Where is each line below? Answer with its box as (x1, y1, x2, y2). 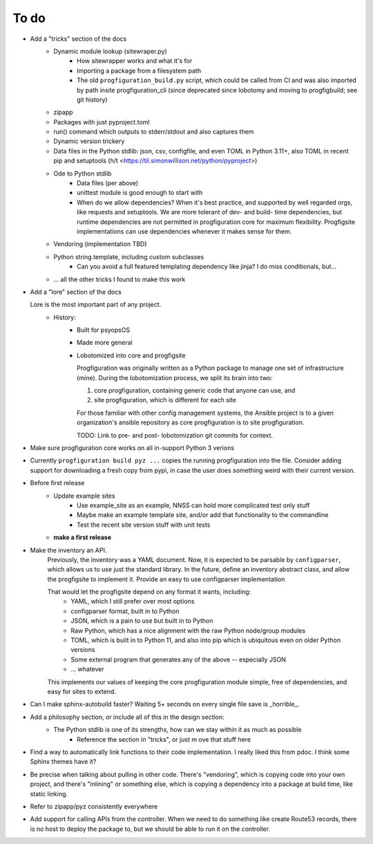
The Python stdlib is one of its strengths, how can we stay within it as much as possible (53, 726, 302, 734)
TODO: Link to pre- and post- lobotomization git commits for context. (77, 431, 273, 439)
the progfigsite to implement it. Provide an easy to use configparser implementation (47, 574, 285, 583)
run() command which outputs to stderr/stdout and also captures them (53, 128, 254, 136)
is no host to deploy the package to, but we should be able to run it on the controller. (30, 825, 271, 833)
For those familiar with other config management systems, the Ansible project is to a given (77, 409, 334, 417)
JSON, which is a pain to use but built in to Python (70, 617, 213, 625)
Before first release (30, 479, 85, 487)
